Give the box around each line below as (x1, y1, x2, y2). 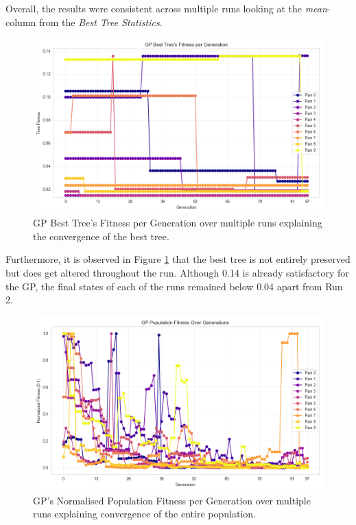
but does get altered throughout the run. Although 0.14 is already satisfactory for (5, 265, 349, 279)
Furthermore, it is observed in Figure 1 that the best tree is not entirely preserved (5, 252, 351, 266)
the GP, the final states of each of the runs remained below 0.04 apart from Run (5, 279, 343, 293)
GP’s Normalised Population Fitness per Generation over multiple (33, 493, 311, 507)
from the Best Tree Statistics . (38, 14, 163, 29)
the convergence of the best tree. (33, 229, 169, 243)
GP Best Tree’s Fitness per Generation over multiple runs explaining (33, 215, 322, 230)
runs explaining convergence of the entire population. (33, 506, 256, 521)
